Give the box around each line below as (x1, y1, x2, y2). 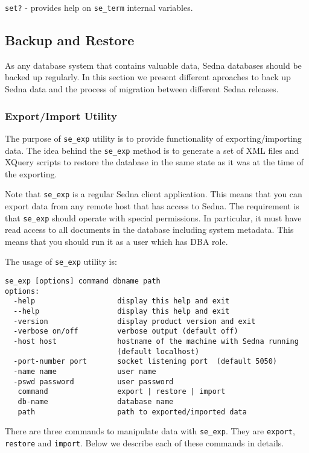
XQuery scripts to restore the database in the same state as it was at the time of (5, 156, 304, 168)
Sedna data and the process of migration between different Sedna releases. (5, 83, 279, 95)
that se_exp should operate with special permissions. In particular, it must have (5, 211, 302, 224)
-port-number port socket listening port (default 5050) (13, 357, 278, 366)
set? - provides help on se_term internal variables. (5, 1, 193, 13)
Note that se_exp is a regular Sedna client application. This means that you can (5, 188, 302, 200)
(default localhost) (117, 347, 200, 356)
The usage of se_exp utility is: (5, 255, 117, 268)
